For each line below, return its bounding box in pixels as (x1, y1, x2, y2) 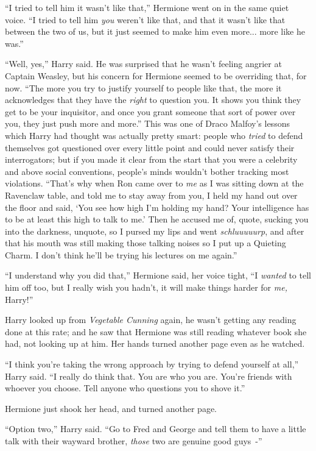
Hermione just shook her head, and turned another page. (5, 402, 217, 414)
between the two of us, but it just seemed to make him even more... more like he (5, 25, 305, 38)
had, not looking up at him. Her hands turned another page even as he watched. (5, 337, 305, 350)
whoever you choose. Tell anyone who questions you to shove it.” (5, 382, 245, 394)
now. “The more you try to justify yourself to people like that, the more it (5, 81, 282, 94)
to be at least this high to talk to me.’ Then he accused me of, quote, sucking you (5, 213, 309, 225)
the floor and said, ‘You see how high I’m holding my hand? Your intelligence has (5, 201, 309, 213)
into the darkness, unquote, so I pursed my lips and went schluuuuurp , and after (5, 224, 304, 237)
